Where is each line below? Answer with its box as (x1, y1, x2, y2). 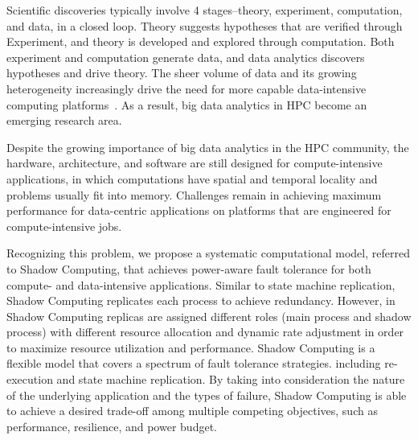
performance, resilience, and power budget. (6, 417, 217, 434)
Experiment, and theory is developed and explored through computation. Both (6, 33, 395, 50)
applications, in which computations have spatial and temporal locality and (6, 170, 378, 187)
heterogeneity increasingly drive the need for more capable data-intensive (6, 80, 367, 97)
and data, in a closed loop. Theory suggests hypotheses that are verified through (6, 17, 403, 34)
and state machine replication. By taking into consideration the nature (56, 371, 405, 388)
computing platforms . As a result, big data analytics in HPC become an (6, 96, 367, 113)
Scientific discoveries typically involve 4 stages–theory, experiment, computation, (6, 2, 403, 18)
